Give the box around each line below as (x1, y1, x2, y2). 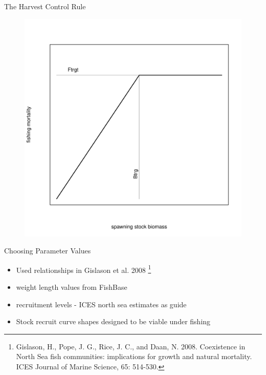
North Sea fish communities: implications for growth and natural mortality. (16, 351, 252, 362)
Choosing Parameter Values (4, 245, 91, 256)
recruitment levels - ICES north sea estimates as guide (16, 299, 187, 309)
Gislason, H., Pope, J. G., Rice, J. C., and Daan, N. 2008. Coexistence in (16, 341, 246, 351)
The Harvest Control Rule (4, 1, 86, 11)
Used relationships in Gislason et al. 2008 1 (16, 263, 151, 275)
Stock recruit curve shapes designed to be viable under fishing (16, 316, 211, 327)
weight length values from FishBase (16, 282, 127, 292)
